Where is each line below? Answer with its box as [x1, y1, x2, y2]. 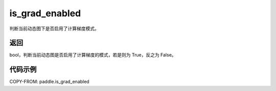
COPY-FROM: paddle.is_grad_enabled [9, 79, 89, 85]
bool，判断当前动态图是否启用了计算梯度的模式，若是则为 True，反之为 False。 [9, 52, 176, 58]
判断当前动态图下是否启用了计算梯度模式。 [9, 25, 99, 32]
